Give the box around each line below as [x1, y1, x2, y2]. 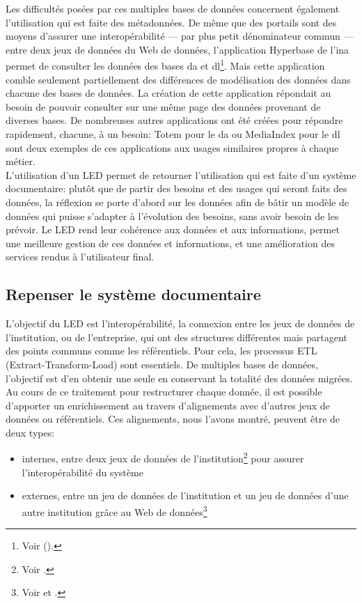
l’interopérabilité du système [22, 464, 143, 479]
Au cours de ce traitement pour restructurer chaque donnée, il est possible [6, 384, 322, 399]
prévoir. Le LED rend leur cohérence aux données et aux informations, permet [6, 222, 340, 237]
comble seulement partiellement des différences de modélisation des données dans [6, 72, 351, 86]
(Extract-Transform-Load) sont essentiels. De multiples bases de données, [6, 357, 318, 371]
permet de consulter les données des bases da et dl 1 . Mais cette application [6, 56, 325, 73]
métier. [6, 154, 36, 169]
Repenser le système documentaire [6, 283, 261, 305]
